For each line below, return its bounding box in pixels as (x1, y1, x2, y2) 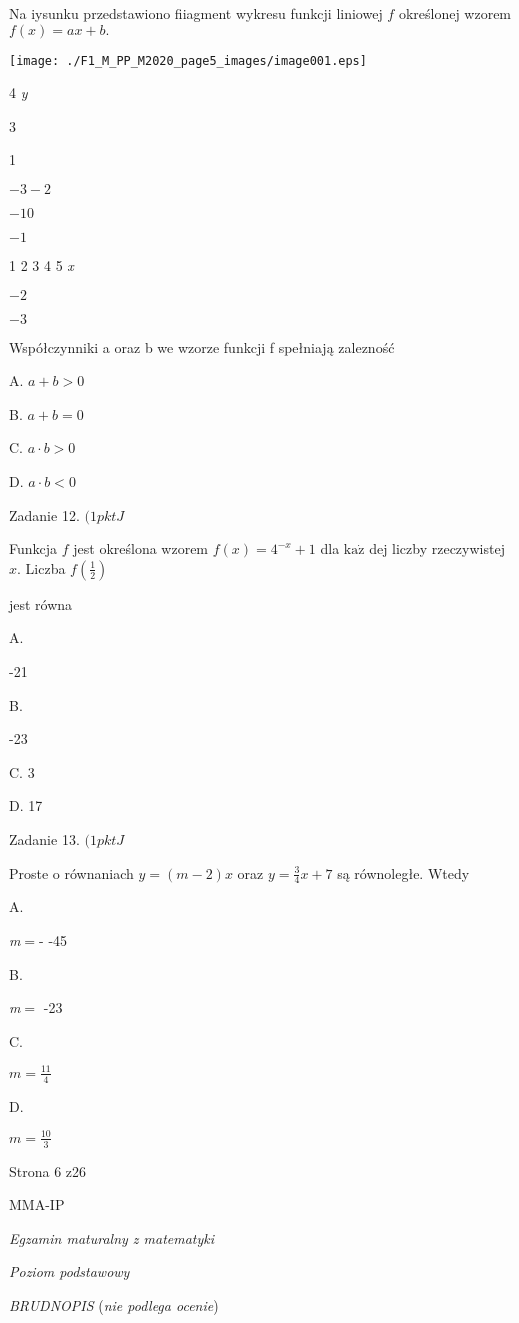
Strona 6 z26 (9, 1160, 87, 1181)
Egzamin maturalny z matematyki (9, 1227, 215, 1248)
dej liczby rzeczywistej (369, 538, 505, 559)
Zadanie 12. (9, 504, 80, 525)
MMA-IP (9, 1194, 65, 1215)
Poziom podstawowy (9, 1261, 130, 1282)
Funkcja (9, 538, 58, 559)
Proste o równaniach (9, 862, 134, 883)
